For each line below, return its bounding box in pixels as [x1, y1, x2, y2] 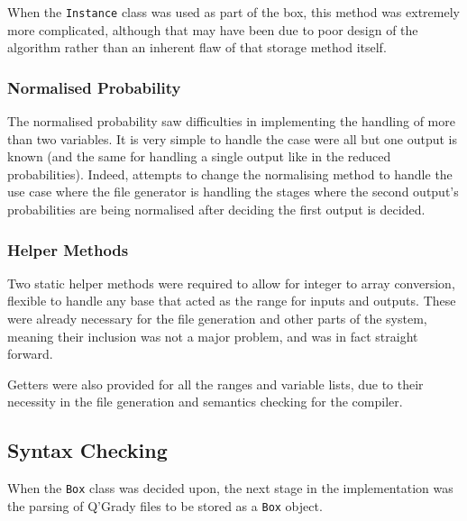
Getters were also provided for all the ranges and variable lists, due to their [7, 374, 424, 393]
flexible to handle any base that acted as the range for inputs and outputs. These [7, 291, 456, 310]
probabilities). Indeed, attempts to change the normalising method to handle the [7, 164, 453, 183]
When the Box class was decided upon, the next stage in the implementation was [7, 479, 453, 498]
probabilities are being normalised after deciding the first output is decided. [7, 200, 426, 219]
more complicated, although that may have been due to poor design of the [7, 20, 418, 39]
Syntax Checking [7, 436, 168, 464]
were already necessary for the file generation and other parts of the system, [7, 309, 427, 328]
